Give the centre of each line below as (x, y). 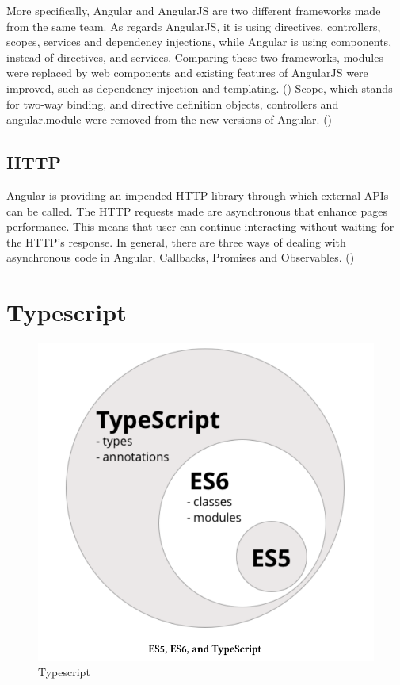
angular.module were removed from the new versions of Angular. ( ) (170, 119)
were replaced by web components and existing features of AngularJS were (187, 73)
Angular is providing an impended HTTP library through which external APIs (198, 195)
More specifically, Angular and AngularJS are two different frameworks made (194, 10)
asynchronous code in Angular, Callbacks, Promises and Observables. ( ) (181, 257)
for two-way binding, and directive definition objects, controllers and (173, 103)
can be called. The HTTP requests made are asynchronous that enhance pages (197, 210)
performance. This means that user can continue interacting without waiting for (200, 226)
